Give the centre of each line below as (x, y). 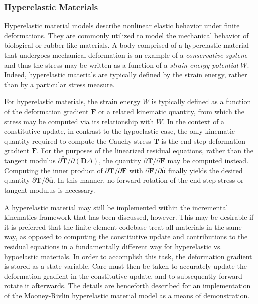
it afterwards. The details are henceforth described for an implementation (138, 286)
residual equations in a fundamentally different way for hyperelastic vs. (113, 246)
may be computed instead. (208, 161)
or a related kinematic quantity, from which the (171, 111)
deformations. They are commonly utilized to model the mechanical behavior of (126, 35)
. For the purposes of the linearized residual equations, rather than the (145, 150)
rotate (13, 286)
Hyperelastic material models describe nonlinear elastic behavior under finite (122, 25)
